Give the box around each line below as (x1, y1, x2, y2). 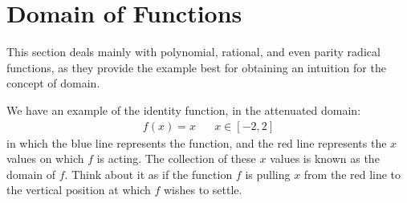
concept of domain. (6, 75, 100, 91)
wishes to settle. (163, 181, 242, 198)
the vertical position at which (6, 181, 151, 198)
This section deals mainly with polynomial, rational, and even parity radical (6, 43, 381, 60)
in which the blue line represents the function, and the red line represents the (6, 134, 387, 151)
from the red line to (303, 165, 401, 182)
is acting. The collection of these (96, 150, 256, 167)
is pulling (245, 165, 291, 182)
